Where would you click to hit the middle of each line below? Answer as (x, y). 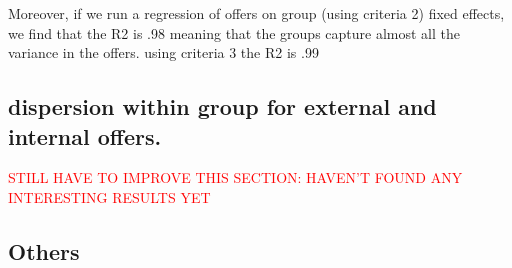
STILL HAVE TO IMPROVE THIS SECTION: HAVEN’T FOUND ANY (235, 177)
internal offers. (85, 135)
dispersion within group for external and (222, 106)
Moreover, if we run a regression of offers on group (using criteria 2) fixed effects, (256, 13)
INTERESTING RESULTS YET (109, 196)
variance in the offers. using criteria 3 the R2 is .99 (163, 52)
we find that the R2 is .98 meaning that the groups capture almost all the (234, 32)
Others (44, 250)
